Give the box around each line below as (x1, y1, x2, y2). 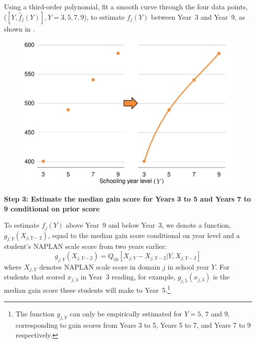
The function (15, 309, 55, 319)
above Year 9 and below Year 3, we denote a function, (65, 220, 231, 230)
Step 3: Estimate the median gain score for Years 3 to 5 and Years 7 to (4, 193, 251, 204)
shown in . (4, 23, 35, 34)
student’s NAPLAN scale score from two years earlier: (4, 241, 167, 251)
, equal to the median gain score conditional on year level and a (48, 230, 240, 240)
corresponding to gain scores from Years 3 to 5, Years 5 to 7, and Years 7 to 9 (15, 320, 251, 330)
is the (213, 272, 230, 282)
